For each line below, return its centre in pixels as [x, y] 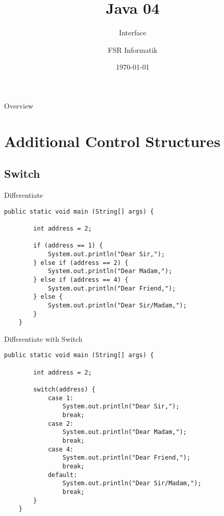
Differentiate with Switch [43, 338]
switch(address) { [64, 390]
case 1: [61, 398]
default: [63, 475]
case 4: [61, 449]
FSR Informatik [133, 49]
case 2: [61, 424]
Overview [19, 105]
